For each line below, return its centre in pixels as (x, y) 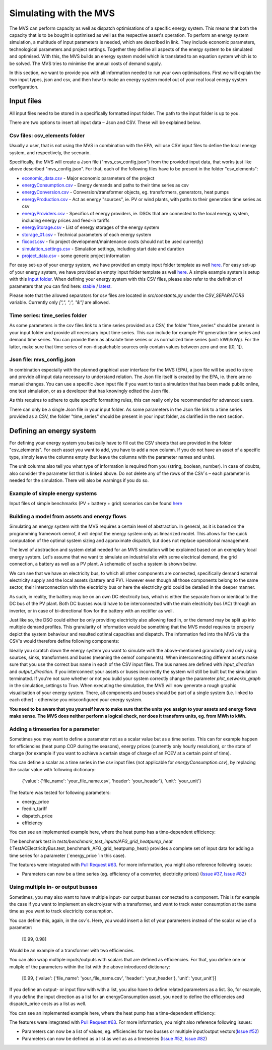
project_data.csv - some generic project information (76, 256)
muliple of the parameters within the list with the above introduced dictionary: (90, 967)
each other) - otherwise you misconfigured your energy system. (76, 700)
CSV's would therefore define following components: (64, 641)
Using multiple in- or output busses (53, 887)
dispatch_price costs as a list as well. (48, 1004)
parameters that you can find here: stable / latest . (60, 286)
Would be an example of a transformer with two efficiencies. (72, 950)
